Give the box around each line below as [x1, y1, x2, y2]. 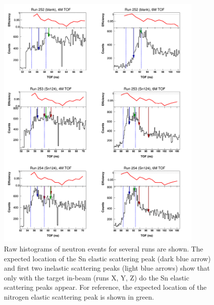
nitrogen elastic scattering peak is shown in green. [4, 291, 154, 302]
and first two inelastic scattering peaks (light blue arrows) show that [4, 263, 210, 273]
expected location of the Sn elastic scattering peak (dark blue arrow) [4, 253, 211, 263]
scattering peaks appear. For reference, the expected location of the [4, 282, 207, 292]
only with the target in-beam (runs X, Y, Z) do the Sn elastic [4, 272, 189, 282]
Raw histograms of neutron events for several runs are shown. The [4, 243, 203, 253]
